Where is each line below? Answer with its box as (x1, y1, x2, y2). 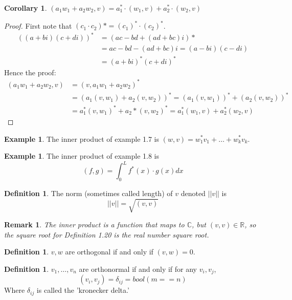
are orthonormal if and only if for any (79, 263, 197, 274)
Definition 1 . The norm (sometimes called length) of (4, 188, 173, 199)
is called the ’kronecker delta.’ (36, 285, 129, 295)
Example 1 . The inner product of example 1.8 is (4, 151, 159, 161)
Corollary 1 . (4, 3, 47, 13)
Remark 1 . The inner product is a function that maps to (4, 219, 185, 230)
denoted (181, 188, 206, 199)
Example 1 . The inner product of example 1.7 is (4, 133, 159, 144)
